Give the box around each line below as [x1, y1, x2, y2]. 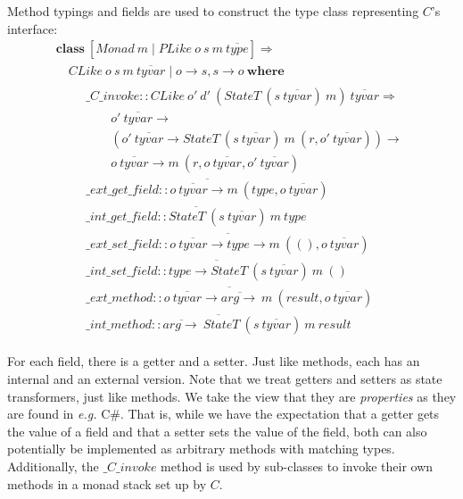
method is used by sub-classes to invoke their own [161, 456, 434, 475]
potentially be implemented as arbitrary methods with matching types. [7, 439, 395, 458]
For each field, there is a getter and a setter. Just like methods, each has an [7, 352, 420, 370]
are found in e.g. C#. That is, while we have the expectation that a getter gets [7, 404, 440, 423]
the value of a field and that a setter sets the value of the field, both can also [7, 421, 427, 440]
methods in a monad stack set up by [7, 474, 207, 493]
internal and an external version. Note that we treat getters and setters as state [7, 369, 442, 387]
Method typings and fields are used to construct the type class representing [7, 2, 419, 20]
